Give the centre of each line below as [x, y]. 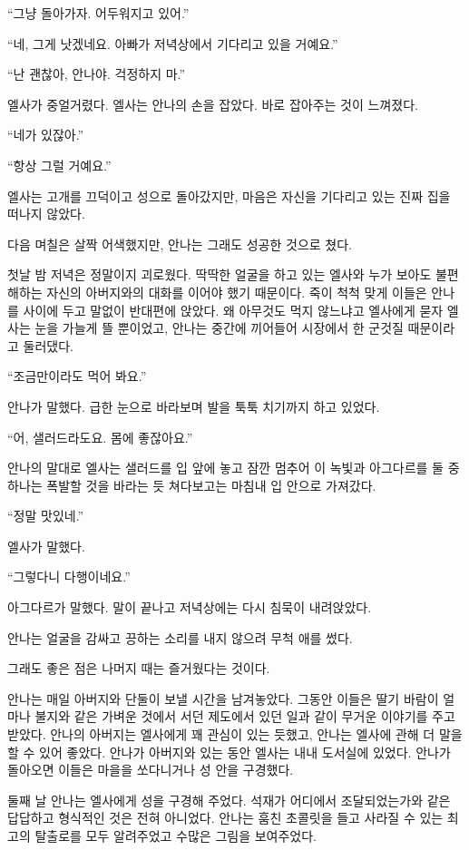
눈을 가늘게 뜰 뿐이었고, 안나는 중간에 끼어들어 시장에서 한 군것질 [219, 328]
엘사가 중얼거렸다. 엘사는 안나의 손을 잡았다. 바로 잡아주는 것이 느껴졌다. [213, 104]
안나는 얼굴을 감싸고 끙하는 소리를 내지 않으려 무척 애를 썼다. [180, 637]
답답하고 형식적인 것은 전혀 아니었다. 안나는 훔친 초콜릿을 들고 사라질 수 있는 [225, 818]
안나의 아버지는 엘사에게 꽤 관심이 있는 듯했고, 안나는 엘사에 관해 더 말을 [256, 734]
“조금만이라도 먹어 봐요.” [77, 376]
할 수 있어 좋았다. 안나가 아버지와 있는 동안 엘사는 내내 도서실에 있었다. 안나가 [229, 752]
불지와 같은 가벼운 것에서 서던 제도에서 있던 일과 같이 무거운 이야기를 [231, 716]
